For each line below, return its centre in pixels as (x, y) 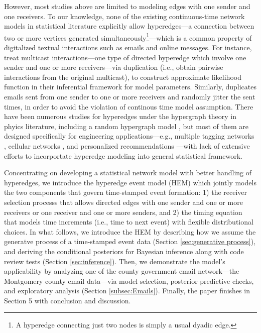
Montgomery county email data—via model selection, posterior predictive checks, (129, 281)
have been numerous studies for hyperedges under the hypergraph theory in (120, 116)
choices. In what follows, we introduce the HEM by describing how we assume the (130, 231)
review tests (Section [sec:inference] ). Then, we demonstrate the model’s (115, 261)
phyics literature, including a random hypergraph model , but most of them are (126, 126)
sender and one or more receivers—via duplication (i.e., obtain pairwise (114, 67)
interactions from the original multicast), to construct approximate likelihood (123, 77)
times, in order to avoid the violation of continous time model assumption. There (129, 106)
